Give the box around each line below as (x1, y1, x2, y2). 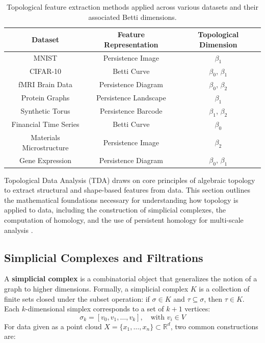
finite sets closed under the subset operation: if (4, 293, 150, 304)
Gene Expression (19, 154, 71, 165)
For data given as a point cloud (4, 321, 102, 331)
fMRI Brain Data (18, 79, 73, 90)
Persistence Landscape (96, 92, 166, 103)
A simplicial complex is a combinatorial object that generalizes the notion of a (4, 273, 257, 284)
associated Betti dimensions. (88, 11, 177, 22)
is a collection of (199, 283, 250, 294)
